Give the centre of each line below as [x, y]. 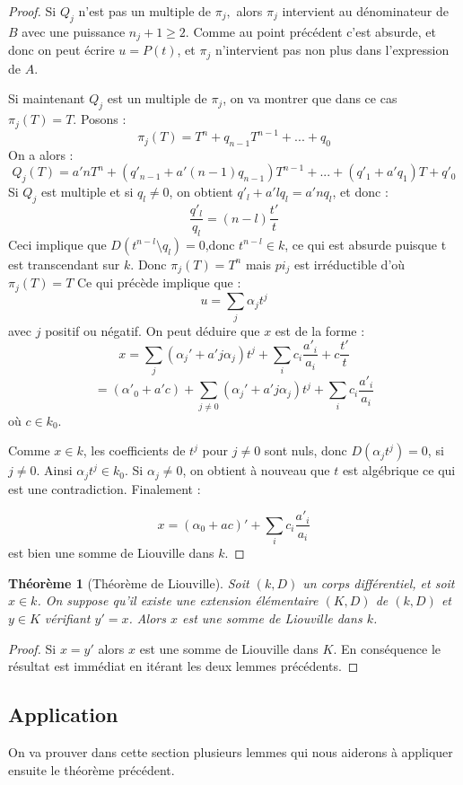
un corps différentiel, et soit [379, 582]
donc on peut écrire [61, 50]
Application [63, 714]
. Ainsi [54, 470]
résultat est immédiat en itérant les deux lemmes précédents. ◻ [183, 666]
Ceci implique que [57, 244]
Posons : [103, 119]
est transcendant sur [64, 264]
